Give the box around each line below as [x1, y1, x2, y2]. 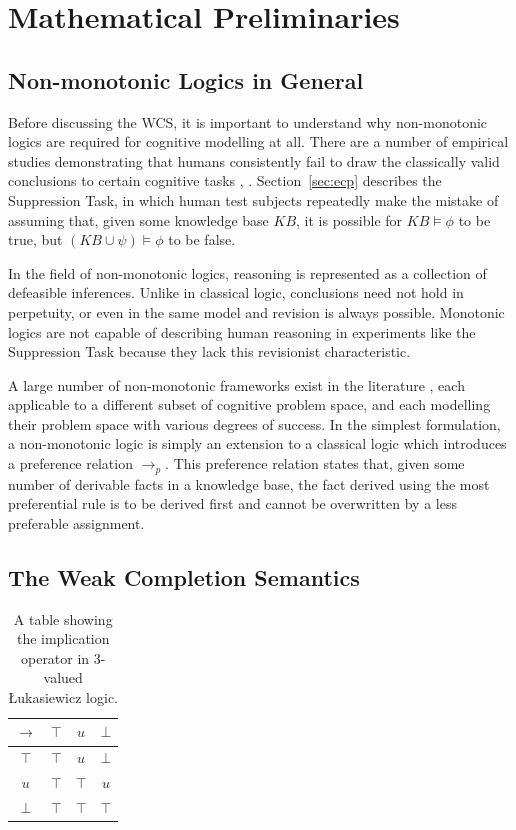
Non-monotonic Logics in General [8, 64, 364, 95]
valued [43, 667, 83, 688]
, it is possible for [296, 209, 403, 230]
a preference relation [8, 453, 133, 474]
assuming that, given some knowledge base [8, 209, 269, 230]
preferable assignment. [8, 512, 145, 533]
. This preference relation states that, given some [165, 453, 465, 474]
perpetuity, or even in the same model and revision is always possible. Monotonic [8, 301, 505, 322]
